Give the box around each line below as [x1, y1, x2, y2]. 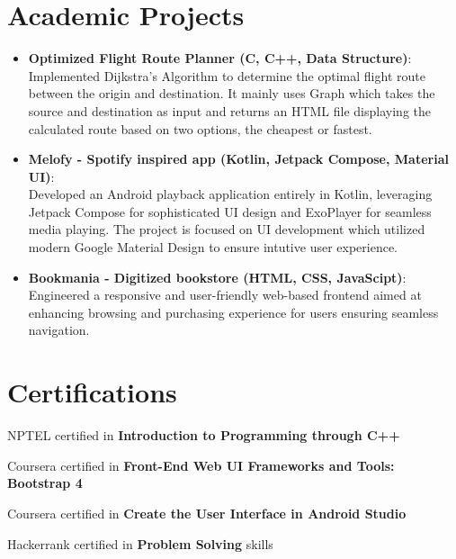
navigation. [28, 320, 90, 339]
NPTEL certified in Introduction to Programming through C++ [7, 426, 400, 445]
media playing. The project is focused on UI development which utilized [28, 220, 425, 239]
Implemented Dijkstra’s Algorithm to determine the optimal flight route [28, 66, 425, 85]
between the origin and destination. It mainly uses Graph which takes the [28, 84, 435, 103]
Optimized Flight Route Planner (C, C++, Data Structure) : [28, 49, 412, 68]
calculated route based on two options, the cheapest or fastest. [28, 119, 372, 138]
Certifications [7, 374, 177, 410]
